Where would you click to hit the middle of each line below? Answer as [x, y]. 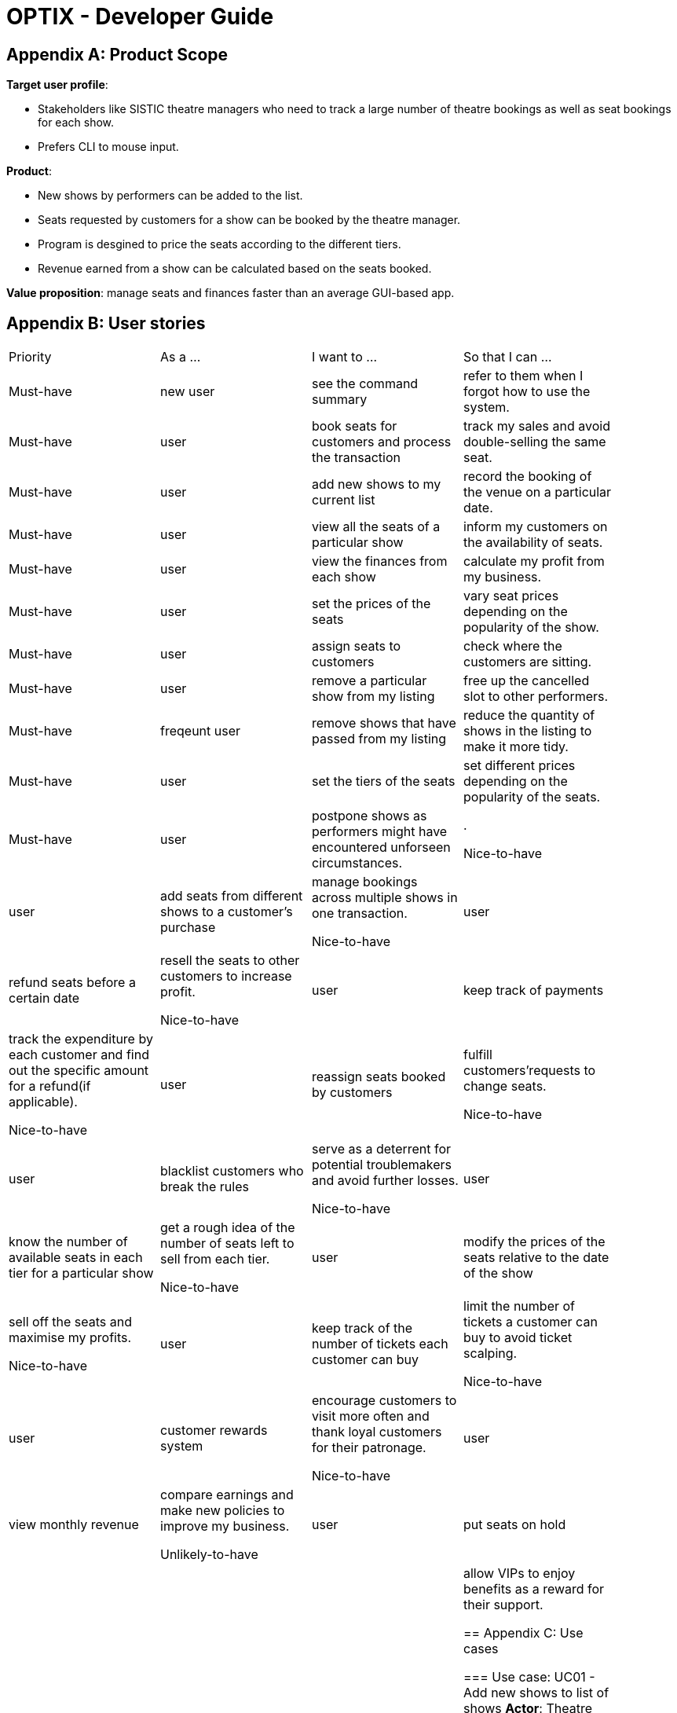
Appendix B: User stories [106, 323]
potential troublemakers [382, 1165]
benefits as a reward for [534, 1589]
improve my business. [225, 1526]
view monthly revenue [74, 1525]
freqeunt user [201, 731]
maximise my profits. [70, 1338]
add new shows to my [377, 484]
